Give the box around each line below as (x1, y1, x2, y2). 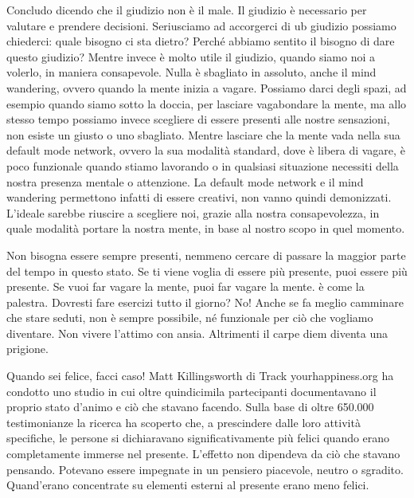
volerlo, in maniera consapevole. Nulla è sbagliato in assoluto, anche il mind (6, 64, 377, 80)
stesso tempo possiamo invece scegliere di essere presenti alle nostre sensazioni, (6, 111, 390, 127)
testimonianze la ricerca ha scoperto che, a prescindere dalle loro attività (6, 414, 361, 430)
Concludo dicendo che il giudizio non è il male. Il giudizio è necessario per (6, 2, 367, 18)
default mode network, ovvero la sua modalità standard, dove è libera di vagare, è (6, 142, 405, 159)
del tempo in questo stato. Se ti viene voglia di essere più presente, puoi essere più (6, 262, 408, 279)
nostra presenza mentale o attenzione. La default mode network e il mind (6, 173, 364, 190)
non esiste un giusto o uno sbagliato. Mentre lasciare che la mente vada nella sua (6, 126, 400, 143)
